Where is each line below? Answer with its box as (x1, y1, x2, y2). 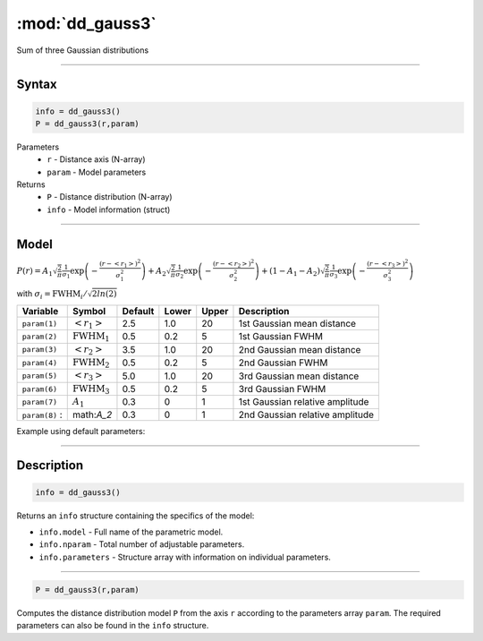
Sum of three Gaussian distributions (16, 45, 149, 56)
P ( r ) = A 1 (16, 266, 54, 278)
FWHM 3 (72, 382, 110, 397)
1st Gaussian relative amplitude (238, 396, 369, 408)
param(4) (21, 358, 58, 367)
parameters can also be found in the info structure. (16, 620, 209, 631)
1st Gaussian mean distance (238, 318, 357, 330)
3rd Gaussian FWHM (238, 383, 326, 396)
